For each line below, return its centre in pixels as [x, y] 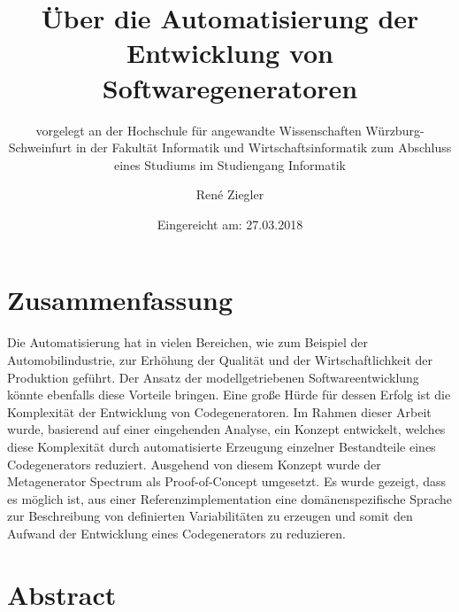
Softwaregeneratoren [230, 87]
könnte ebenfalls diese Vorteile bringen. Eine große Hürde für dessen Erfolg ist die [229, 395]
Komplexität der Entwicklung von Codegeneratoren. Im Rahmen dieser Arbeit [219, 411]
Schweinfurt [40, 147]
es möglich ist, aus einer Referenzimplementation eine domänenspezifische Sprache [230, 498]
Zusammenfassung [120, 300]
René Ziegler [230, 194]
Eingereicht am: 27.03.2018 [230, 224]
